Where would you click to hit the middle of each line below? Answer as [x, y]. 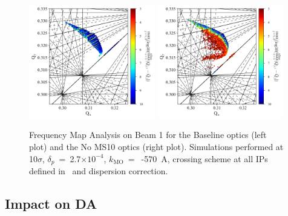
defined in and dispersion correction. [99, 170]
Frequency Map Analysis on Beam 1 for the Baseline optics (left [148, 135]
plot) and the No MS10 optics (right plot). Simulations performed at [156, 146]
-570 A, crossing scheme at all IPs [205, 158]
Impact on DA [51, 203]
